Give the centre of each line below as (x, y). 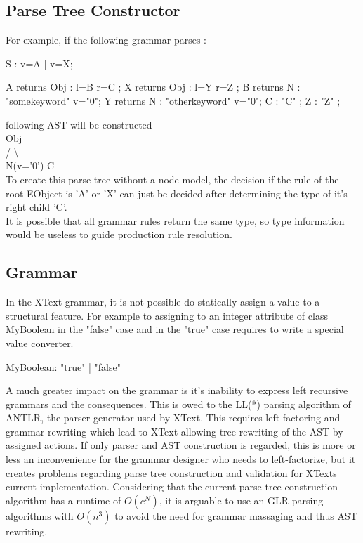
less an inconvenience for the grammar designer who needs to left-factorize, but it (181, 459)
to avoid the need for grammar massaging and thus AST (236, 515)
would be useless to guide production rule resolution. (119, 234)
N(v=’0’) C (30, 165)
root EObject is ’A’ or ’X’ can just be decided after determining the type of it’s (177, 193)
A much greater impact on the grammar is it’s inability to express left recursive (177, 390)
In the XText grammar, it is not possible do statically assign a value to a (163, 302)
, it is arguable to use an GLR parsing (241, 500)
